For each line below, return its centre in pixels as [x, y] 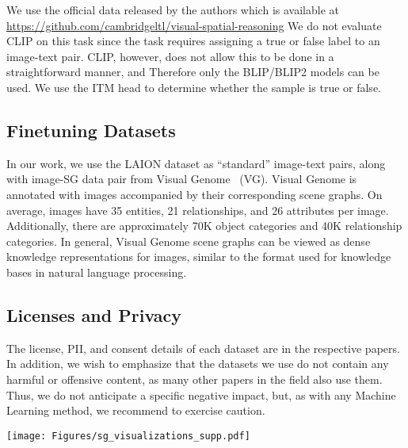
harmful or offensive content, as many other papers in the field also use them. [194, 379]
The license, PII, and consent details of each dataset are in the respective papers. [203, 348]
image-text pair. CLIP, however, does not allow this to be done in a [170, 56]
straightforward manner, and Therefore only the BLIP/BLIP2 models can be [193, 72]
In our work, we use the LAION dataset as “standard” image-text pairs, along [196, 163]
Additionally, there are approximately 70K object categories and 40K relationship [204, 226]
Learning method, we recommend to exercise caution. [136, 410]
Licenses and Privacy [94, 314]
